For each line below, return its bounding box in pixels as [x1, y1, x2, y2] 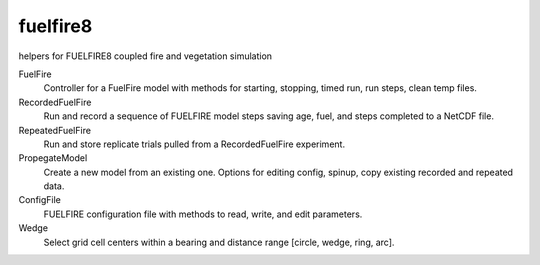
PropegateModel [18, 152, 88, 164]
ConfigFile [18, 194, 62, 206]
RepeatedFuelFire [18, 124, 92, 136]
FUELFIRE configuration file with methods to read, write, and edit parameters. [43, 208, 363, 220]
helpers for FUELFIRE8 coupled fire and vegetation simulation [18, 50, 273, 62]
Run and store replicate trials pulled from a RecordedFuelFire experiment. [43, 138, 345, 150]
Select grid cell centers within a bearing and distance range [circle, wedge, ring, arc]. [43, 236, 395, 248]
